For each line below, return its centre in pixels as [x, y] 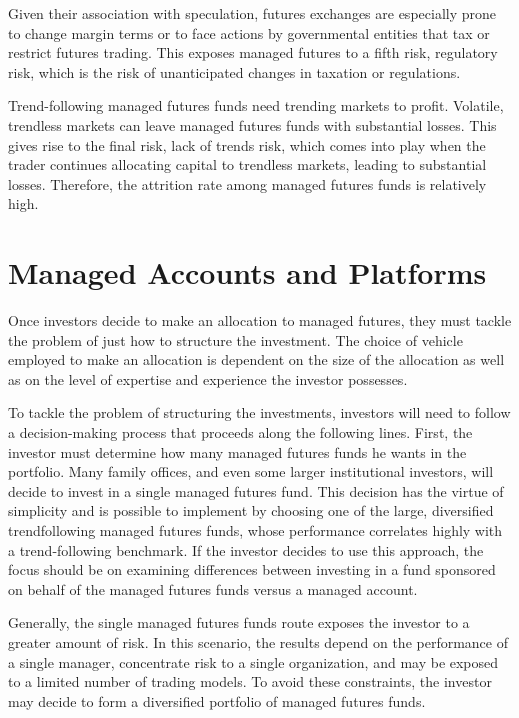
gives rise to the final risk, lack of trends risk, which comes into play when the [247, 144]
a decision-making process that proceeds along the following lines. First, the [240, 432]
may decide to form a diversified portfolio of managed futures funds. [217, 700]
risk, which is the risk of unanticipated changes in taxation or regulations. [234, 71]
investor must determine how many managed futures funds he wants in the [237, 451]
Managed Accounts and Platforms [247, 272]
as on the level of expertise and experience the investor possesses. [208, 378]
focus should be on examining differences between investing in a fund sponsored [252, 569]
